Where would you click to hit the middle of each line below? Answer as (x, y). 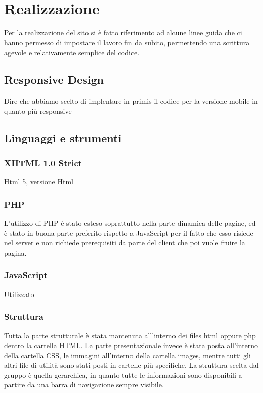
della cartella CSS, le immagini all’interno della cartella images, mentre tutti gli (127, 355)
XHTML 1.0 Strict (43, 163)
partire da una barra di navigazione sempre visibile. (84, 385)
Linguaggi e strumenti (63, 138)
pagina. (15, 252)
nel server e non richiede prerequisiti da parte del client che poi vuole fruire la (125, 243)
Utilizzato (19, 294)
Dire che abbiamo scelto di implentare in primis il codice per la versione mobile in (131, 101)
